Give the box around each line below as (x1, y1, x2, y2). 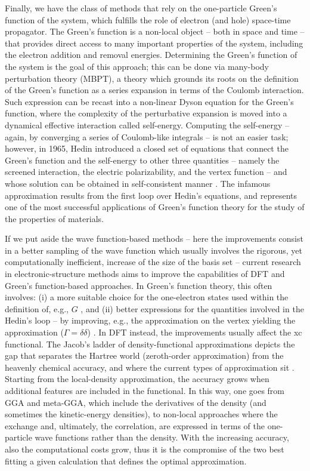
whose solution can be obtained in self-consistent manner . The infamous (5, 177, 271, 189)
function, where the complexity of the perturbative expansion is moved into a (5, 107, 287, 119)
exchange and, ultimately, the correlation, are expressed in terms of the (5, 419, 265, 432)
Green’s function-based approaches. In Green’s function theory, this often (5, 279, 272, 291)
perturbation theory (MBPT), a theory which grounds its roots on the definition (5, 72, 299, 84)
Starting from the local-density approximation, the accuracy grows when (5, 373, 269, 385)
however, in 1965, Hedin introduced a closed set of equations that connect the (5, 142, 289, 155)
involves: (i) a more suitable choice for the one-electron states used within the (5, 291, 289, 303)
